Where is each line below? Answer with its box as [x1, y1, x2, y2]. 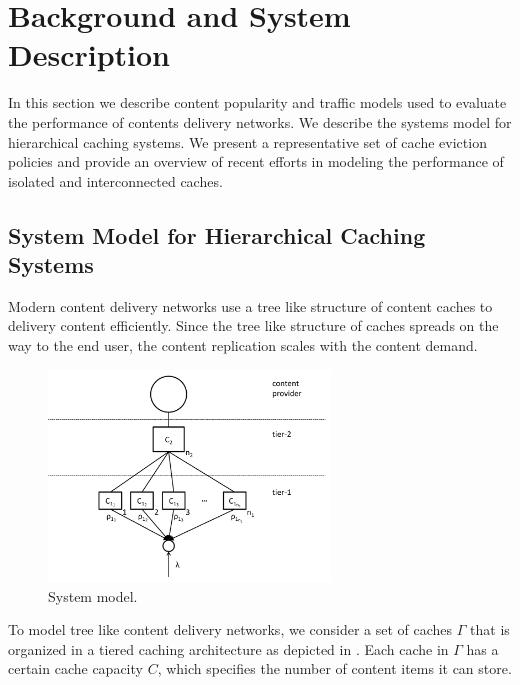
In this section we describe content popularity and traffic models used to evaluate [8, 92, 507, 113]
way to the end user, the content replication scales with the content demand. [8, 335, 478, 356]
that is [470, 619, 510, 640]
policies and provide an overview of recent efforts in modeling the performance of [8, 151, 504, 172]
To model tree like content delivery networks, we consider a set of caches [8, 619, 453, 640]
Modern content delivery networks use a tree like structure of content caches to [8, 295, 493, 316]
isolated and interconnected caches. [8, 170, 223, 191]
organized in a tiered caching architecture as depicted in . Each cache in [8, 638, 449, 659]
